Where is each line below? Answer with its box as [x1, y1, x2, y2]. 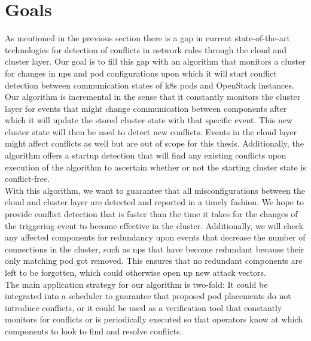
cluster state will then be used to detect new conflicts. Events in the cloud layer [5, 125, 297, 138]
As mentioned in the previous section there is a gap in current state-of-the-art [5, 32, 290, 44]
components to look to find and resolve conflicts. [5, 324, 182, 337]
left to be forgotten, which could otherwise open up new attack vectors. [5, 266, 266, 278]
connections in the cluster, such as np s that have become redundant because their [5, 242, 304, 255]
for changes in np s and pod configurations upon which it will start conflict [5, 66, 277, 79]
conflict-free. [5, 172, 50, 185]
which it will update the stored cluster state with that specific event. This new [5, 114, 293, 126]
